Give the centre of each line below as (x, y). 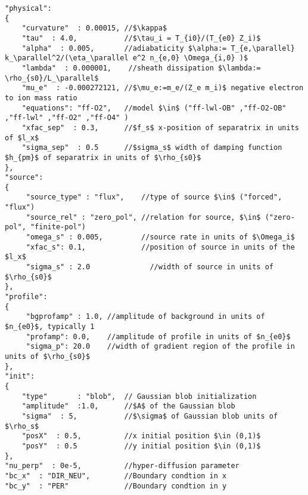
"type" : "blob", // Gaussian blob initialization (139, 396)
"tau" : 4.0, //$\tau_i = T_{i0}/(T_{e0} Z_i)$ (141, 38)
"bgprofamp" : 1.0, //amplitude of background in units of (145, 317)
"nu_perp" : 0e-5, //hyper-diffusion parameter (122, 466)
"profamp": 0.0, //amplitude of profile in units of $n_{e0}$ (158, 336)
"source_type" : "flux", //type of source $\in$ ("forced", (154, 197)
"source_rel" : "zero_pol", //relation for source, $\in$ (143, 217)
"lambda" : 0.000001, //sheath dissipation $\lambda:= (141, 68)
